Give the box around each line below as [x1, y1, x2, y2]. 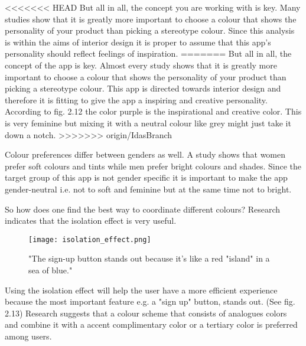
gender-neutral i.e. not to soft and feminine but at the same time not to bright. [5, 182, 292, 195]
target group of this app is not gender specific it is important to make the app [5, 171, 288, 184]
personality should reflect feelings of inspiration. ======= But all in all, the [5, 47, 292, 60]
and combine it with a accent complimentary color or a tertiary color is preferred [5, 318, 298, 331]
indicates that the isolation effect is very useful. [5, 214, 177, 227]
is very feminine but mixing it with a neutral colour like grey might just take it [5, 116, 291, 129]
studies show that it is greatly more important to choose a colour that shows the [5, 12, 297, 25]
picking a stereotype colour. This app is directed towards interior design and [5, 82, 281, 94]
